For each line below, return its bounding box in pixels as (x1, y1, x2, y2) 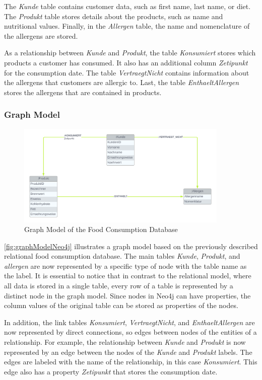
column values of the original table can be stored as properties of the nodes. (4, 300, 238, 311)
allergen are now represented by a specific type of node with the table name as (4, 260, 247, 271)
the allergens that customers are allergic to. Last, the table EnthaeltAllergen (4, 77, 239, 88)
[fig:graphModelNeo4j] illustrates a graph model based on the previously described (4, 241, 258, 251)
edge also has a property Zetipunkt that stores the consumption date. (4, 366, 218, 376)
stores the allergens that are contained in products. (4, 87, 162, 97)
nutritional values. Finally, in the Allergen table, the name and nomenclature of (4, 21, 250, 31)
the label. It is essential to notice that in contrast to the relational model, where (4, 270, 251, 281)
